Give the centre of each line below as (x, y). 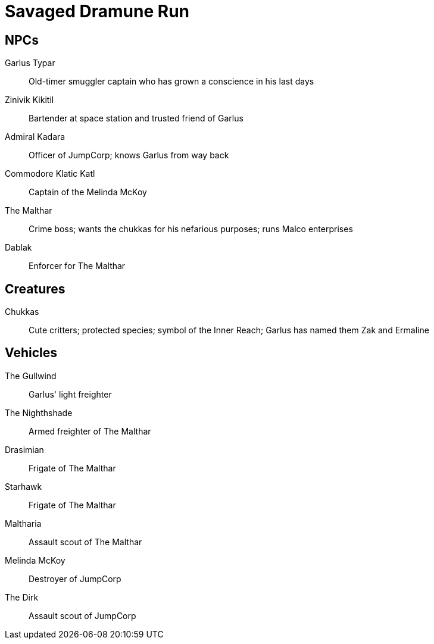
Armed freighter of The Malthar (90, 431)
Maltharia (23, 523)
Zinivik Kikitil (29, 100)
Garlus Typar (30, 63)
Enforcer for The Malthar (77, 266)
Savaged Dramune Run (97, 11)
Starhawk (24, 486)
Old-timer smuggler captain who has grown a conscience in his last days (171, 82)
